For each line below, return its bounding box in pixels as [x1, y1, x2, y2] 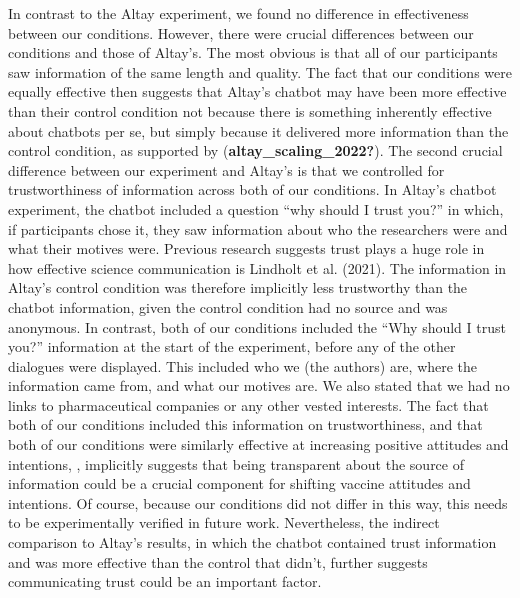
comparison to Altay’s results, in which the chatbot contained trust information [8, 532, 497, 553]
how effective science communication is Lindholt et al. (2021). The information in [8, 257, 507, 278]
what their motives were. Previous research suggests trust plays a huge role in [8, 238, 485, 259]
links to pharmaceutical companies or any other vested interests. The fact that [8, 394, 489, 415]
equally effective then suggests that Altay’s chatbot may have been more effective [8, 81, 507, 102]
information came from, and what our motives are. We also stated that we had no [8, 375, 510, 396]
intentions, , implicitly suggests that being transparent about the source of [8, 453, 464, 474]
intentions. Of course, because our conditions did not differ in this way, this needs [8, 492, 508, 513]
